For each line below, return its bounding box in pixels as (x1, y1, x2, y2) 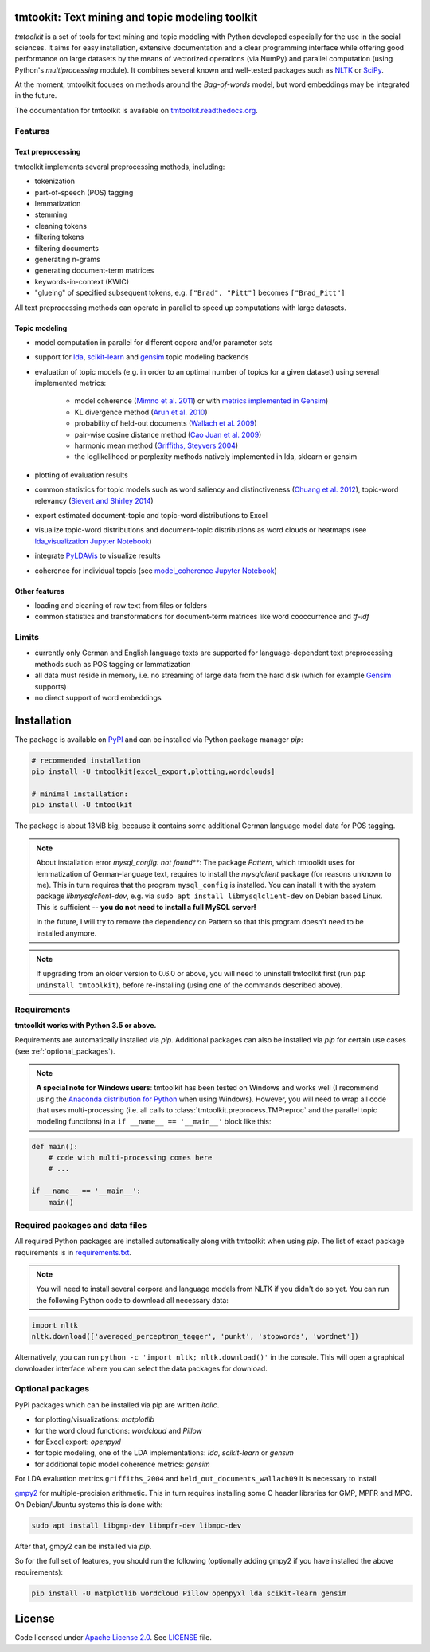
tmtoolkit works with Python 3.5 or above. (14, 1020, 157, 1030)
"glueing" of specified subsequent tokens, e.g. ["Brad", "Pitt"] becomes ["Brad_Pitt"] (34, 288, 346, 298)
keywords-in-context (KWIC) (34, 277, 130, 286)
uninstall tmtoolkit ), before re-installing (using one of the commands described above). (36, 980, 343, 990)
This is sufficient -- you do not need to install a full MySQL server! (36, 902, 256, 912)
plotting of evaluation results (34, 470, 129, 480)
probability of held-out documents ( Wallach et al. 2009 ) (74, 418, 258, 428)
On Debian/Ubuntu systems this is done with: (14, 1499, 163, 1509)
